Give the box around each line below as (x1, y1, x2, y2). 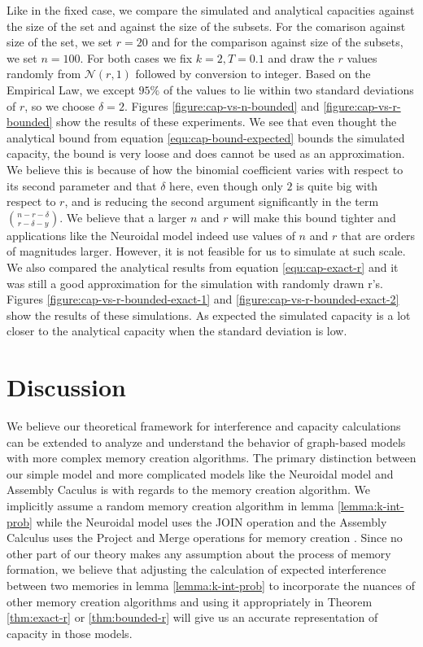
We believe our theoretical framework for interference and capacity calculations (7, 417, 401, 434)
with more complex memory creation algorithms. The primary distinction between (7, 449, 416, 466)
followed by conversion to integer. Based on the (135, 65, 371, 82)
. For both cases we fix (80, 49, 193, 66)
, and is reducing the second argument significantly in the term (64, 193, 379, 210)
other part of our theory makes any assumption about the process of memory (7, 544, 391, 562)
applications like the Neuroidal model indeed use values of (7, 226, 295, 243)
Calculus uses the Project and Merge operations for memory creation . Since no (7, 529, 403, 546)
